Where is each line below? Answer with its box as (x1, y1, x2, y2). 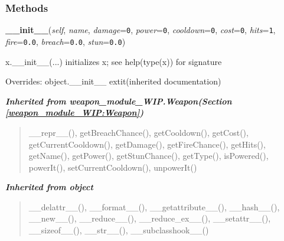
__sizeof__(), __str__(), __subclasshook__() (28, 224, 209, 236)
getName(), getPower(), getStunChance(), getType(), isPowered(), (28, 149, 269, 162)
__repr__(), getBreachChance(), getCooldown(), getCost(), (28, 126, 249, 138)
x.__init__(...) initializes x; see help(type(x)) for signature (5, 55, 222, 67)
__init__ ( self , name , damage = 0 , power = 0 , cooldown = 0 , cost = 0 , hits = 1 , (5, 24, 276, 36)
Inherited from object (5, 181, 93, 193)
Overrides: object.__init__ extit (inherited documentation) (5, 75, 221, 87)
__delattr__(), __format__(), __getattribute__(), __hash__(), (28, 200, 280, 213)
